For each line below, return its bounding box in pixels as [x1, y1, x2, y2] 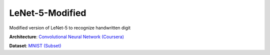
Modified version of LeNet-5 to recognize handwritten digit [9, 25, 131, 31]
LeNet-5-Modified [9, 7, 86, 18]
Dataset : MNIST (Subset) [9, 43, 61, 49]
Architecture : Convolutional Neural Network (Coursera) [9, 34, 124, 40]
